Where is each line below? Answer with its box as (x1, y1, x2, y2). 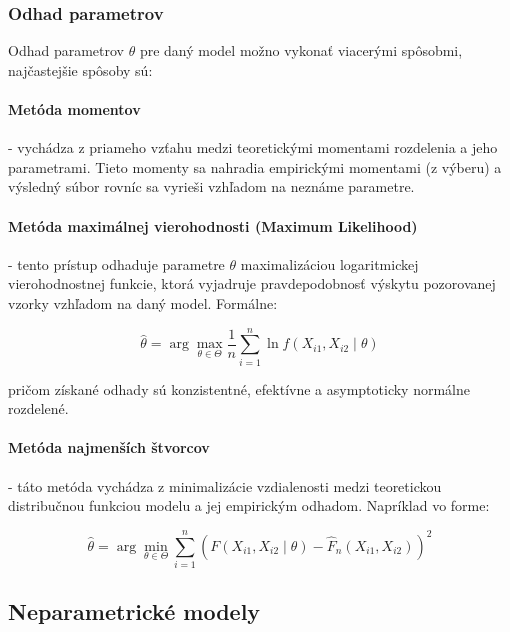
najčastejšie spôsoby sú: (8, 59, 153, 80)
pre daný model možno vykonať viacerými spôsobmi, (139, 40, 463, 61)
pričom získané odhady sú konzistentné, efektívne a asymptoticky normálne (8, 378, 470, 399)
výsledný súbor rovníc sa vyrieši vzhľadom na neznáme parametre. (8, 176, 415, 197)
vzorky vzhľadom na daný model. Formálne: (8, 292, 278, 313)
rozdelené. (8, 398, 69, 419)
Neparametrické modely (8, 596, 261, 627)
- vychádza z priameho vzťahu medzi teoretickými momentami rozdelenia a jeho (8, 137, 498, 158)
